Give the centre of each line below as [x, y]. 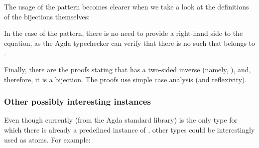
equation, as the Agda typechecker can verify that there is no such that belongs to [130, 43]
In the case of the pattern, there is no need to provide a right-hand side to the [124, 33]
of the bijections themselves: [47, 16]
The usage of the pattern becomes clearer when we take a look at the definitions [127, 6]
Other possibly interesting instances [77, 101]
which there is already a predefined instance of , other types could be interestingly [129, 129]
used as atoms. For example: [47, 139]
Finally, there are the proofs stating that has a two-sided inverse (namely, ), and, [128, 69]
